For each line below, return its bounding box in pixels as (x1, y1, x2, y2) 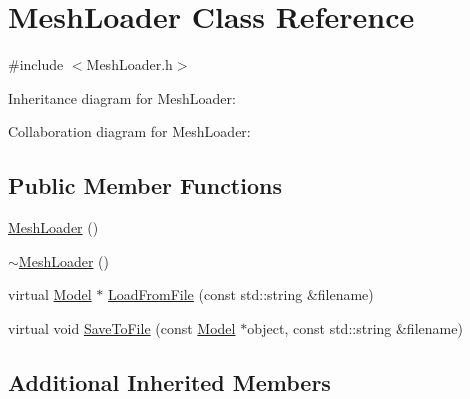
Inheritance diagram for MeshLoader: (8, 87, 236, 108)
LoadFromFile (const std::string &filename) (108, 284, 374, 305)
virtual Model (8, 284, 92, 305)
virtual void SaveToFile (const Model (8, 317, 236, 338)
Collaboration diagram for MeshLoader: (8, 121, 251, 142)
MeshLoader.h (86, 54, 173, 75)
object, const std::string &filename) (247, 317, 463, 338)
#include (8, 54, 64, 75)
